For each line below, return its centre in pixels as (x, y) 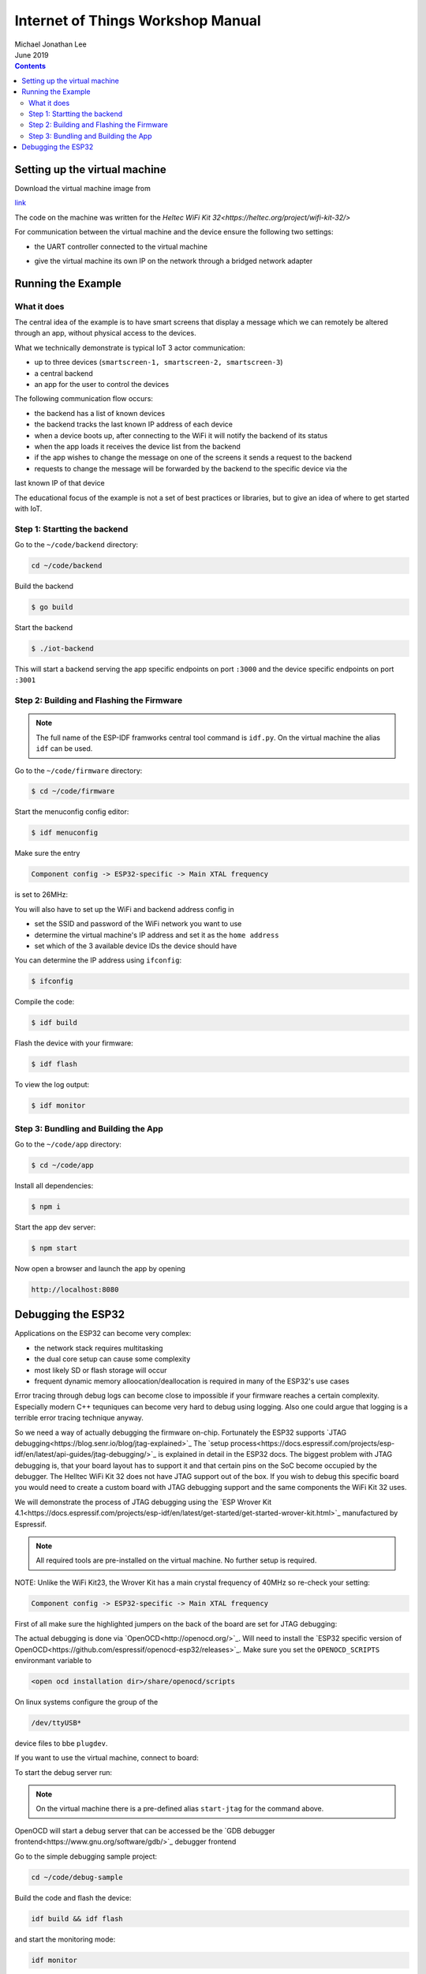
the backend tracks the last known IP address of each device (133, 424)
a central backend (64, 373)
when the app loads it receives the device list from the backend (137, 446)
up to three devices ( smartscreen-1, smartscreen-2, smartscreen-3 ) (159, 362)
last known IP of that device (60, 483)
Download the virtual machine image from (83, 188)
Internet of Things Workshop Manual (138, 21)
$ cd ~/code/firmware (73, 791)
